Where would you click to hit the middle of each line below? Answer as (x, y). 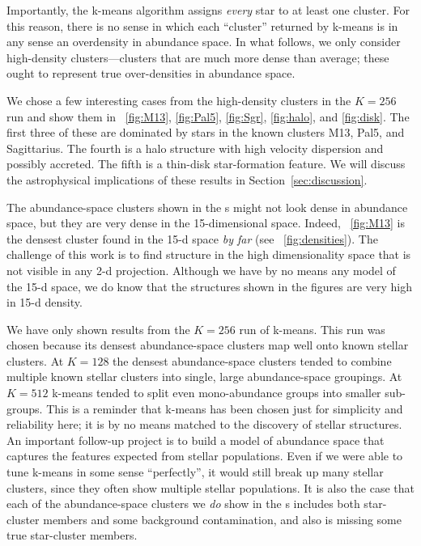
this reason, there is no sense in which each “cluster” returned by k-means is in (202, 25)
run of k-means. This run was (312, 329)
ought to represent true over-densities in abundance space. (151, 73)
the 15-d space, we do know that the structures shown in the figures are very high (210, 286)
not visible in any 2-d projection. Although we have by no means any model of (201, 270)
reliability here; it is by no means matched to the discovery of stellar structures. (204, 424)
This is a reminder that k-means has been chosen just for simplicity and (225, 408)
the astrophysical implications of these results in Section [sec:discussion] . (187, 179)
